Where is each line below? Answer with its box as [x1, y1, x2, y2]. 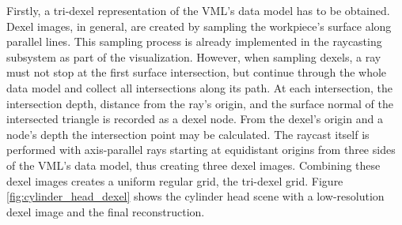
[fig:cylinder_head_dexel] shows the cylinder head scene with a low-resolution [6, 188, 385, 204]
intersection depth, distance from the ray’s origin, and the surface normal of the [6, 95, 394, 111]
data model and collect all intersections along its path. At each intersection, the [6, 79, 393, 96]
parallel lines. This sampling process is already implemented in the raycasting [6, 33, 382, 50]
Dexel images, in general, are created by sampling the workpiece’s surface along [6, 17, 392, 34]
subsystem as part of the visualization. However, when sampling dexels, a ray [6, 48, 381, 65]
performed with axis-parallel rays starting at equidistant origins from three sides [6, 141, 396, 158]
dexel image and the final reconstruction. [6, 203, 205, 219]
